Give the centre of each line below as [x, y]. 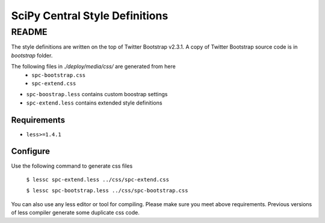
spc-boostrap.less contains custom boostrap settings [97, 94]
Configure [31, 151]
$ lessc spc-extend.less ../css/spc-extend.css [98, 179]
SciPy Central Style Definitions [90, 16]
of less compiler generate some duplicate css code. [75, 213]
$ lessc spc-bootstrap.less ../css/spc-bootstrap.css [107, 191]
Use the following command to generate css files [72, 166]
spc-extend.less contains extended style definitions [94, 103]
